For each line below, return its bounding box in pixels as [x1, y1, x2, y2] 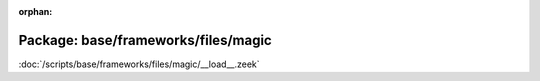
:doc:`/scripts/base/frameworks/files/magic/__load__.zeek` [18, 58, 260, 70]
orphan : [18, 6, 53, 17]
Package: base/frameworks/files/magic [18, 31, 272, 49]
